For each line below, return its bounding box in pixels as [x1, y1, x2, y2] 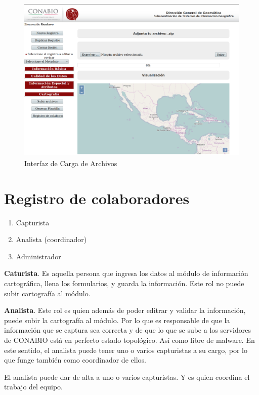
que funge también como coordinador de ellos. [4, 354, 146, 365]
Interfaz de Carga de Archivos [24, 157, 117, 168]
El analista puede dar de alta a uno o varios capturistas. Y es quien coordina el [4, 371, 250, 382]
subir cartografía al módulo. [4, 288, 91, 298]
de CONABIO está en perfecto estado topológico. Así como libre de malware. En [4, 335, 255, 345]
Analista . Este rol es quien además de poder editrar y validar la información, [4, 305, 246, 315]
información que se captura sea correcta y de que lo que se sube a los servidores [4, 325, 251, 335]
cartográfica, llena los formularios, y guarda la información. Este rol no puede [4, 278, 244, 289]
